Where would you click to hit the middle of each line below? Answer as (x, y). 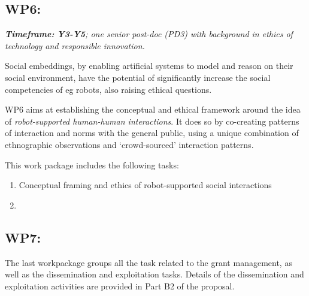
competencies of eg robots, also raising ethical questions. (108, 89)
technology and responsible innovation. (75, 45)
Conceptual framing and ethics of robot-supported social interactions (145, 185)
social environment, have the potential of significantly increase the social (138, 77)
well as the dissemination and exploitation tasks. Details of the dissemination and (154, 274)
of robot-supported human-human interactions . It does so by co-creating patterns (152, 121)
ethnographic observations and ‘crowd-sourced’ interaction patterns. (129, 144)
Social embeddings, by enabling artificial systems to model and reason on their (149, 66)
